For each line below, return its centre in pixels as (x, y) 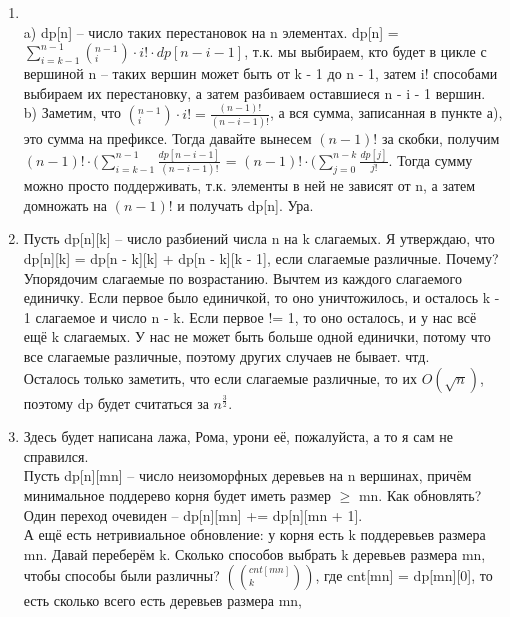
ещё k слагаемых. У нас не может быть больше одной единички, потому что (257, 336)
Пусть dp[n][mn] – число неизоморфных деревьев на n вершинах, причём (247, 475)
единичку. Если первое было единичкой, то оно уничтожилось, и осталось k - (261, 297)
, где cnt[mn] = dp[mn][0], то (404, 575)
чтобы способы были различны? (121, 575)
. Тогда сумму (430, 159)
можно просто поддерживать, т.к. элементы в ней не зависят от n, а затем (249, 185)
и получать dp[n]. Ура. (245, 204)
